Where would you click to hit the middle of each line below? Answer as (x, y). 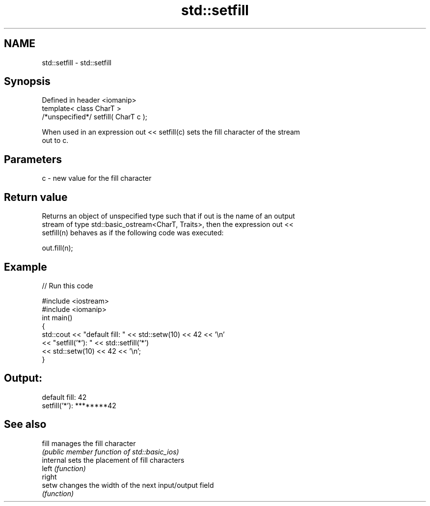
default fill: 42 (64, 397)
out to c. (55, 141)
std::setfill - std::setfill (77, 62)
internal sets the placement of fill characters (113, 460)
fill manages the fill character (89, 443)
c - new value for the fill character (97, 178)
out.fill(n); (57, 248)
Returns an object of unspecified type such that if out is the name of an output (168, 216)
